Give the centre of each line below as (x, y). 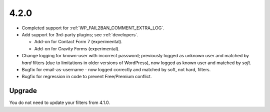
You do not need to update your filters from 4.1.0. (59, 103)
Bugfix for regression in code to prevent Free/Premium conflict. (87, 77)
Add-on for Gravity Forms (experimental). (77, 49)
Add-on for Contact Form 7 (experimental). (78, 42)
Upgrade (23, 91)
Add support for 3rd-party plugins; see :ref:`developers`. (80, 34)
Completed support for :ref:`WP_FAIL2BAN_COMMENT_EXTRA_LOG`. (93, 28)
